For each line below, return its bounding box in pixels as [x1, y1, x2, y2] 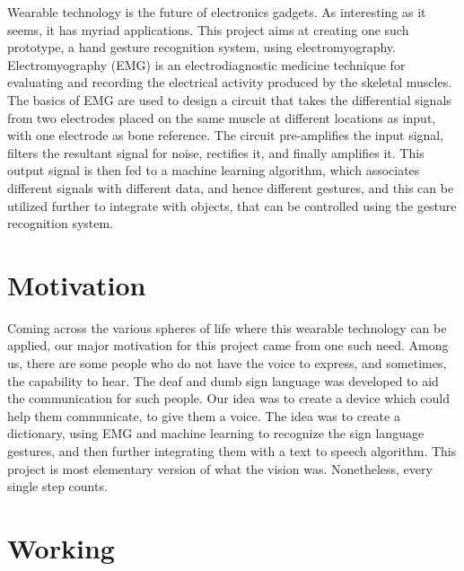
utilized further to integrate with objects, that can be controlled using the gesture [7, 196, 457, 215]
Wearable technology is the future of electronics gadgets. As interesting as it [7, 3, 426, 21]
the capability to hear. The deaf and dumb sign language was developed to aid [7, 371, 439, 390]
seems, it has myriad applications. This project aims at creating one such [7, 20, 409, 39]
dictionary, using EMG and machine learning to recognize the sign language [7, 424, 425, 443]
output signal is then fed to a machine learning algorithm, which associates [7, 161, 420, 180]
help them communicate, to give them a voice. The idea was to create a [7, 406, 400, 425]
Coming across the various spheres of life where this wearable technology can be [7, 318, 447, 337]
